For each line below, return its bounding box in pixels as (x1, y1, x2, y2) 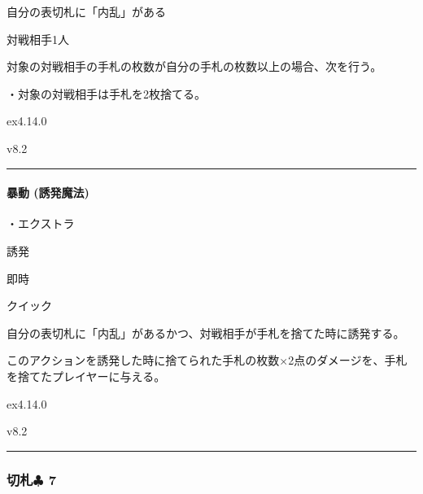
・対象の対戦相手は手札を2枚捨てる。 (7, 85, 206, 102)
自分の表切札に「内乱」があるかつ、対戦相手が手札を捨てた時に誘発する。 (7, 324, 405, 341)
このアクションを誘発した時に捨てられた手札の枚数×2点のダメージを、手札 (7, 352, 408, 369)
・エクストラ (7, 215, 75, 232)
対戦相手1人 (7, 30, 69, 47)
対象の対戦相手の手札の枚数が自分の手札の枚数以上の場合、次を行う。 (7, 58, 382, 75)
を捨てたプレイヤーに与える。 (7, 367, 166, 384)
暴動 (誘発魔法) (7, 184, 89, 201)
